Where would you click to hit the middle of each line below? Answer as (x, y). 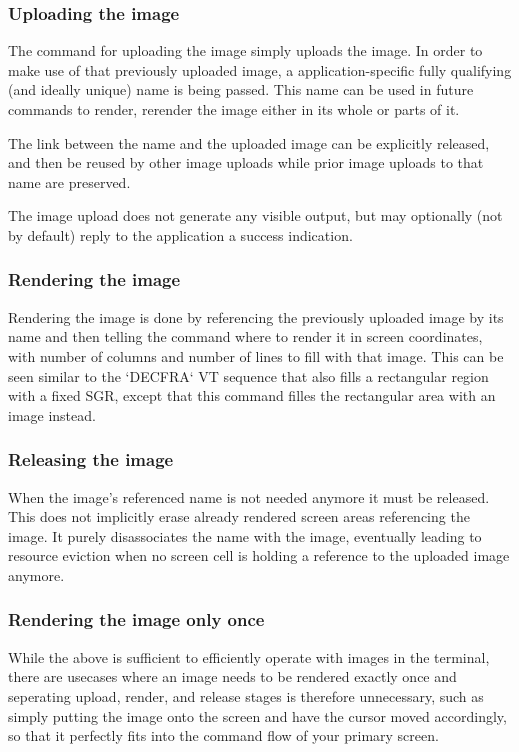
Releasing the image (91, 459)
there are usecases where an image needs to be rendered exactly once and (232, 676)
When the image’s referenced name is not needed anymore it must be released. (249, 496)
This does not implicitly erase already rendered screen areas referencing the (239, 516)
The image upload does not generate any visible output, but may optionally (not (255, 215)
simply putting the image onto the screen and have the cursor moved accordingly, (257, 715)
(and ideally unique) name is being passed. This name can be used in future (241, 89)
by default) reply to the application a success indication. (180, 234)
